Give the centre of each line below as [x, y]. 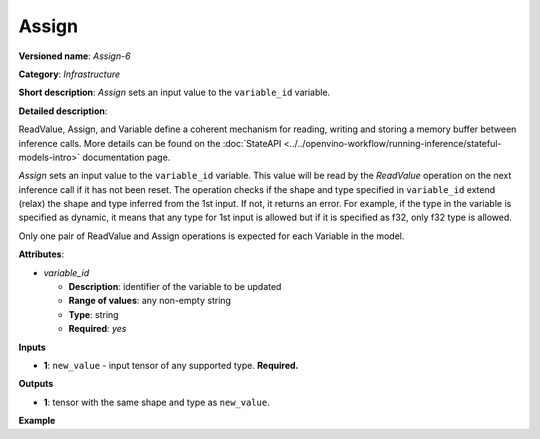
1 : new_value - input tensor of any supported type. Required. [171, 365]
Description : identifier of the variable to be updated [175, 287]
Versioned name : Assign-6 [74, 56]
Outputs [36, 384]
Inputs [32, 347]
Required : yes [97, 329]
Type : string [93, 314]
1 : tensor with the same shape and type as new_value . [156, 402]
